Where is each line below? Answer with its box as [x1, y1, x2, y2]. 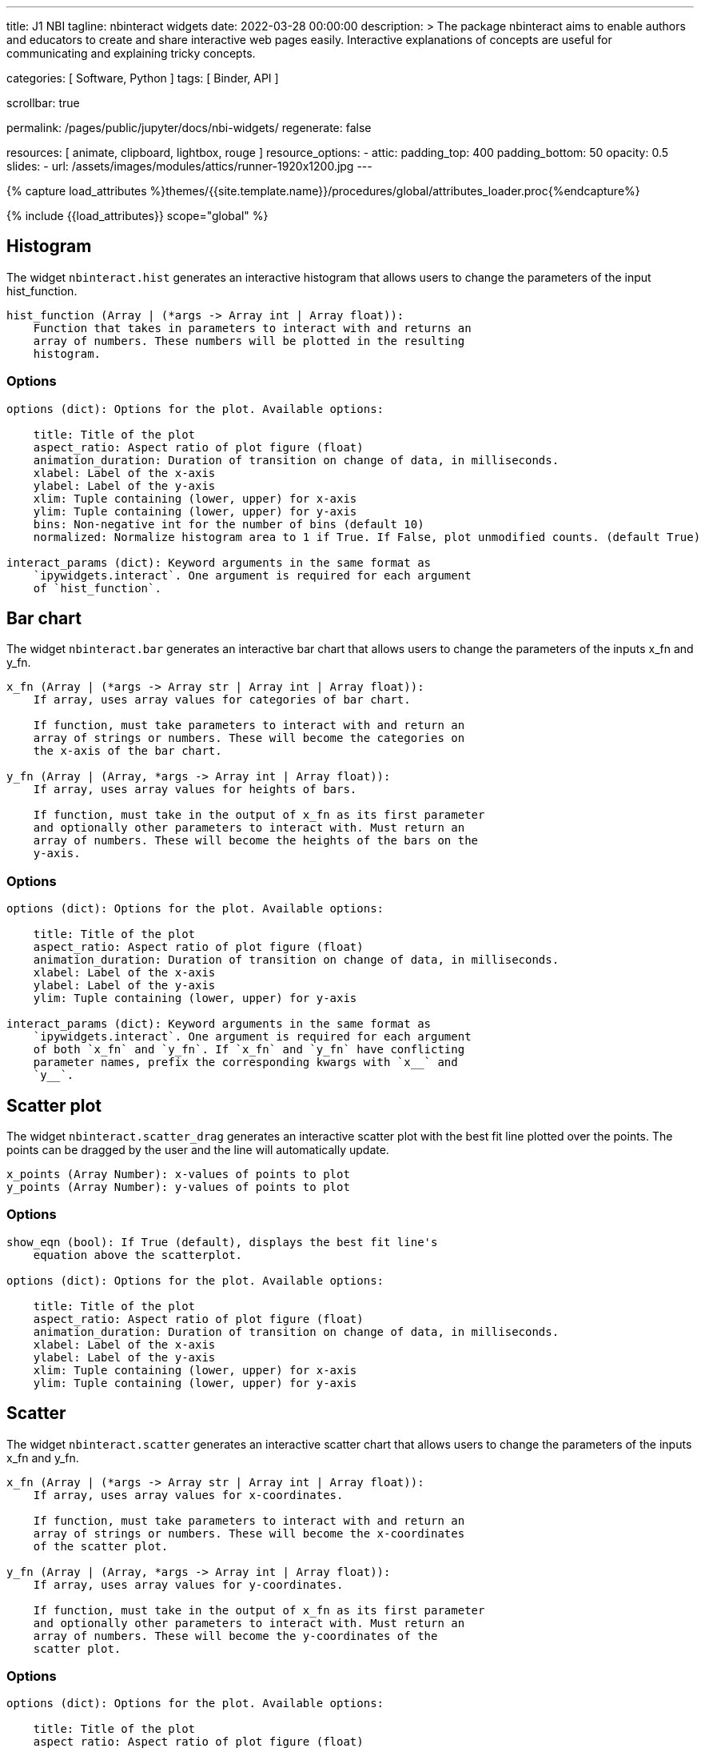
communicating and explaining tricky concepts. [6, 46, 256, 60]
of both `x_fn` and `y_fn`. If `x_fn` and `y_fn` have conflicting [33, 1043, 465, 1056]
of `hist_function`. [33, 581, 161, 595]
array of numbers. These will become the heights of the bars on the [33, 834, 479, 848]
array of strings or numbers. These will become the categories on [33, 732, 465, 745]
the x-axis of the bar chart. [33, 744, 222, 758]
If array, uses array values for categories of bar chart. [33, 693, 411, 707]
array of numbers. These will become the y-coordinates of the [33, 1629, 438, 1642]
